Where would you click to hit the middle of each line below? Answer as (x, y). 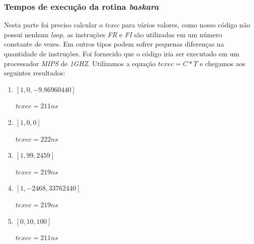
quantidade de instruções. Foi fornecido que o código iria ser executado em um (122, 53)
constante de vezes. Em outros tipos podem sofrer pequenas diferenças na (114, 44)
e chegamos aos (223, 63)
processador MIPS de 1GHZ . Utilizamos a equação (80, 63)
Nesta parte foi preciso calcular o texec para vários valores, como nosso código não (127, 25)
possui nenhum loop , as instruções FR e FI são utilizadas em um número (113, 34)
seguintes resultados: (35, 73)
